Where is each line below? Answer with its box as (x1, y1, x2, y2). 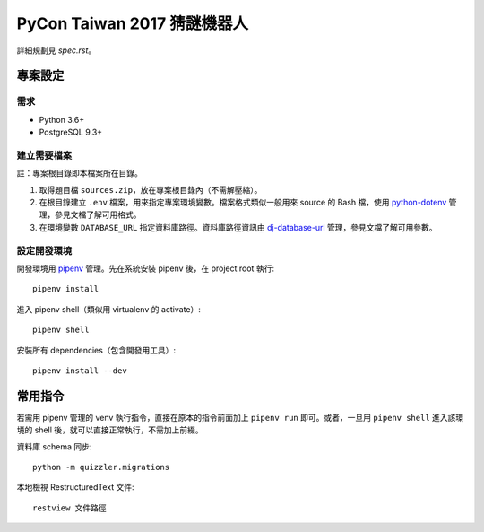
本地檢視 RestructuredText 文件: (16, 482, 134, 493)
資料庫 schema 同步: (16, 440, 92, 452)
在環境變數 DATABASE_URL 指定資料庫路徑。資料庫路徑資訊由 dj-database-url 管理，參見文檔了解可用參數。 (39, 222, 437, 232)
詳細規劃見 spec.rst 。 (16, 45, 97, 56)
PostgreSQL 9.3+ (39, 126, 103, 138)
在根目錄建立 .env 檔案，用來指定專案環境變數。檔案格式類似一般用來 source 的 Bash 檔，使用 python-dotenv (39, 197, 447, 208)
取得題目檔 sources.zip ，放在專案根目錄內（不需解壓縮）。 (39, 184, 263, 195)
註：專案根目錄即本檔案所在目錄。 (16, 168, 143, 179)
